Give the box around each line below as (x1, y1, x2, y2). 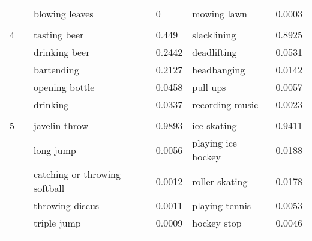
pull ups (192, 80, 226, 94)
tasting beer (34, 28, 84, 41)
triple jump (34, 216, 81, 230)
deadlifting (192, 45, 237, 59)
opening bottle (34, 80, 95, 94)
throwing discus (34, 198, 100, 212)
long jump (34, 142, 76, 157)
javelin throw (34, 118, 89, 132)
